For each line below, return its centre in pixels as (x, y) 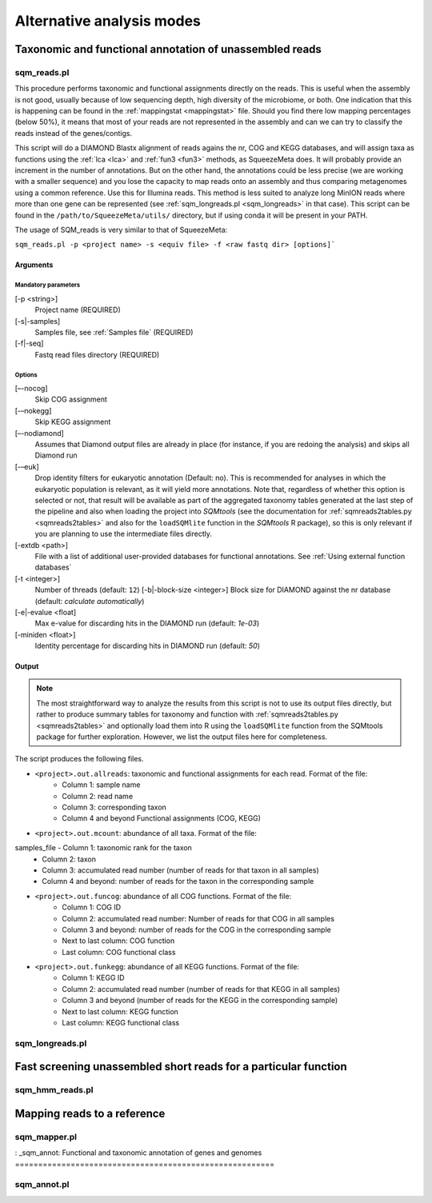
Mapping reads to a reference (90, 1113)
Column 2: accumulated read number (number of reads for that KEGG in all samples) (201, 989)
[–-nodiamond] (39, 433)
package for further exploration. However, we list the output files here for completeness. (182, 737)
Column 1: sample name (101, 785)
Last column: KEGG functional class (121, 1023)
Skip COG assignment (71, 399)
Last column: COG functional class (119, 952)
